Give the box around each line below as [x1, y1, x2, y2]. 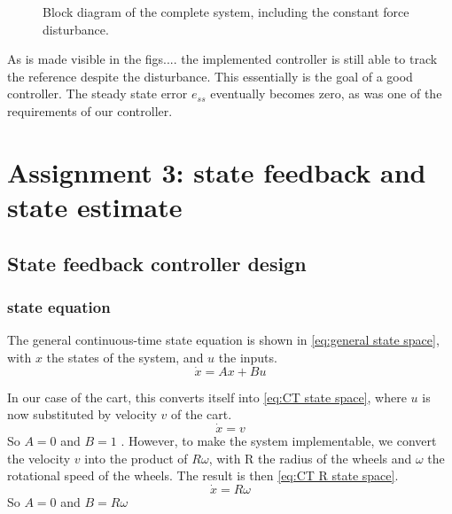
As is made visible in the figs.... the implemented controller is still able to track [7, 50, 438, 68]
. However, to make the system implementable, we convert [121, 431, 437, 449]
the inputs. [218, 347, 277, 366]
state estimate [7, 188, 183, 224]
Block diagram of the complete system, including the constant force [43, 3, 409, 20]
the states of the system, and [46, 347, 204, 366]
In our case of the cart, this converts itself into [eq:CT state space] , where [7, 387, 407, 406]
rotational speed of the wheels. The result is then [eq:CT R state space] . [7, 466, 399, 485]
